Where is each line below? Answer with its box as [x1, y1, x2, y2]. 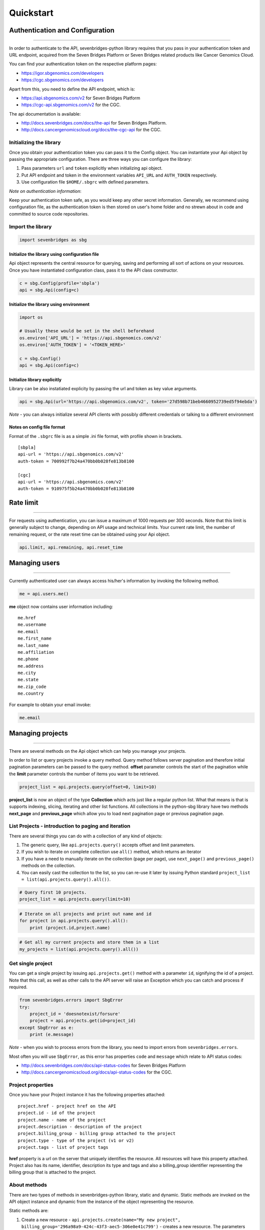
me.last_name [18, 643, 49, 648]
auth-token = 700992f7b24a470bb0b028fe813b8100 [18, 458, 134, 464]
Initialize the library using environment [9, 301, 90, 307]
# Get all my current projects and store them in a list [19, 940, 159, 945]
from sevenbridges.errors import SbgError [19, 997, 123, 1003]
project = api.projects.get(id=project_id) [29, 1018, 136, 1023]
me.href [18, 615, 36, 620]
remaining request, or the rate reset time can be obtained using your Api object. [9, 531, 170, 537]
